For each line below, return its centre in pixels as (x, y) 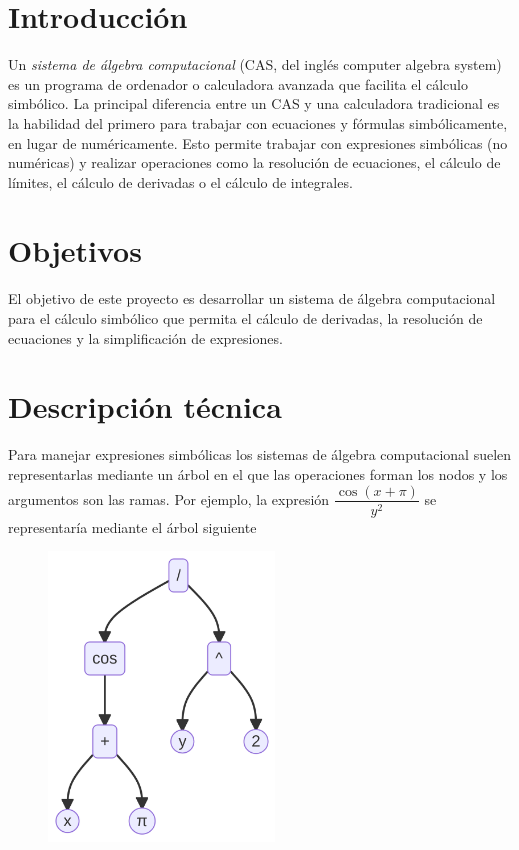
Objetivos (75, 250)
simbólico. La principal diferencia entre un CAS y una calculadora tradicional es (254, 103)
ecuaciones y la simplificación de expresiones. (145, 337)
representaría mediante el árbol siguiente (132, 526)
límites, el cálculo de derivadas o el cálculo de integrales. (180, 181)
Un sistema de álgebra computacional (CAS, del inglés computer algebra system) (255, 64)
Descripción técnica (145, 406)
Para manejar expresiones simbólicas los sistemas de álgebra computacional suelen (260, 454)
